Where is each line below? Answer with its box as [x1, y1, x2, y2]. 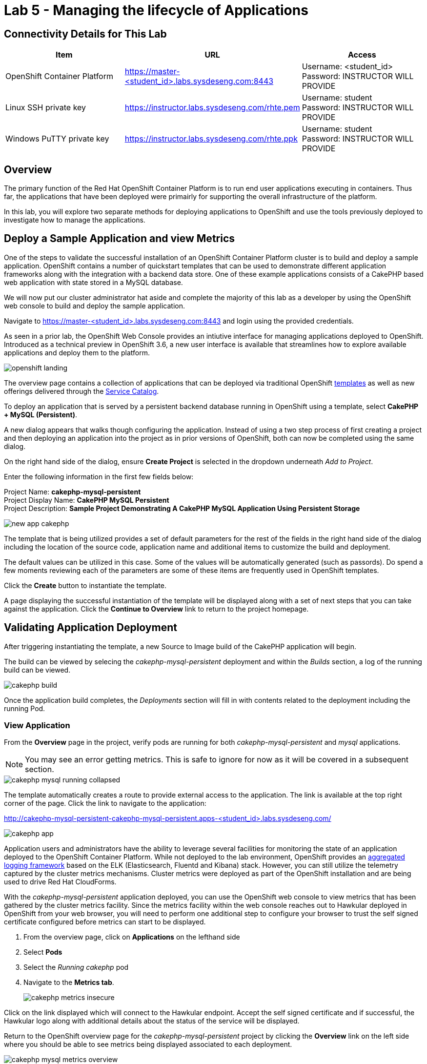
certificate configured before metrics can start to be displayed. [4, 918, 206, 926]
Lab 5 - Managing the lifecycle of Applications [4, 2, 308, 19]
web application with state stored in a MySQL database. [4, 278, 183, 286]
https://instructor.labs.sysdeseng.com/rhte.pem [124, 102, 300, 113]
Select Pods [23, 948, 62, 957]
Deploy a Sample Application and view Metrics [4, 232, 235, 245]
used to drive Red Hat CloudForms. [4, 878, 117, 886]
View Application [4, 720, 70, 731]
